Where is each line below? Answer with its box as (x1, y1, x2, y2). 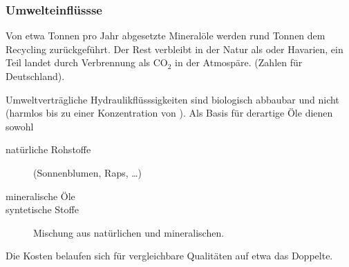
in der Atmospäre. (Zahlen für (175, 55, 303, 70)
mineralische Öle (6, 188, 75, 203)
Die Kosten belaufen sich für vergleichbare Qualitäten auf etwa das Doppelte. (6, 248, 333, 263)
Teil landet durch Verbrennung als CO (6, 55, 168, 70)
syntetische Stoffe (6, 202, 79, 217)
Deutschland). (6, 69, 65, 83)
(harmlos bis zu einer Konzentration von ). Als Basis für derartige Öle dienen (6, 106, 333, 120)
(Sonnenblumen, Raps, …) (33, 165, 142, 179)
